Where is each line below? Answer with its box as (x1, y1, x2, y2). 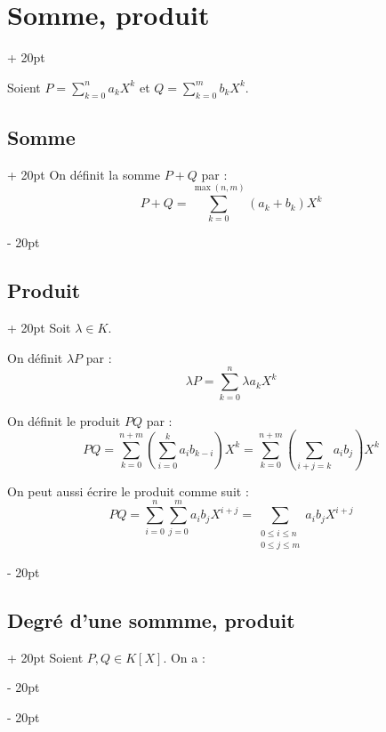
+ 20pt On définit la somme (7, 165, 160, 183)
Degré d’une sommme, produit (7, 607, 295, 633)
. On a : (163, 648, 205, 666)
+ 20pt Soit (7, 318, 71, 337)
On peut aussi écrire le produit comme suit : (7, 481, 249, 500)
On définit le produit (7, 411, 121, 430)
